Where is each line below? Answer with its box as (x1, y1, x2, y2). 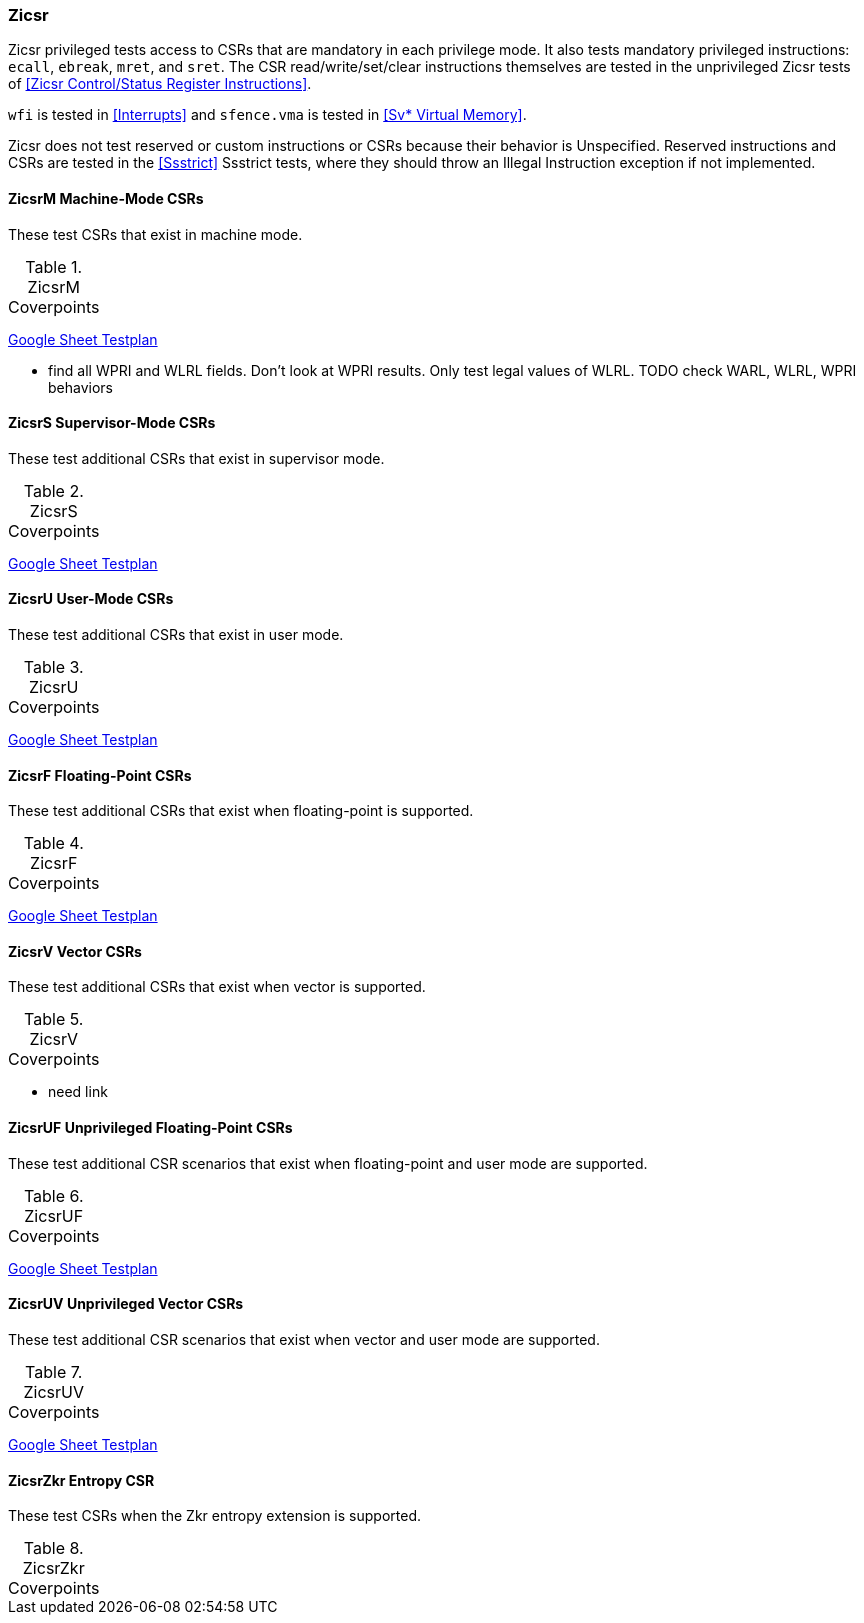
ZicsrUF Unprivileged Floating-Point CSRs (8, 1119, 293, 1137)
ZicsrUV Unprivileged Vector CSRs (8, 1295, 244, 1313)
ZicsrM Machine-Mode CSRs (8, 189, 204, 207)
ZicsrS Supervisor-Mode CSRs (8, 414, 216, 432)
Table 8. (23, 1538, 84, 1559)
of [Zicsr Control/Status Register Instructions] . (8, 75, 312, 93)
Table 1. (25, 256, 83, 277)
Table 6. (23, 1185, 84, 1206)
